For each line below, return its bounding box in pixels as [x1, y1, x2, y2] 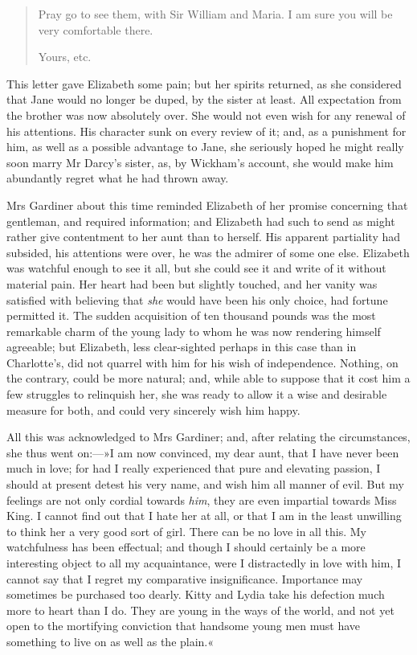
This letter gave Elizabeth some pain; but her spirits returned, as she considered [6, 75, 402, 92]
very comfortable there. [38, 21, 153, 38]
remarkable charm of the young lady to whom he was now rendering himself [6, 322, 381, 339]
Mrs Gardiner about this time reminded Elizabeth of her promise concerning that [6, 196, 408, 213]
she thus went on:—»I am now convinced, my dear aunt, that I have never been [6, 444, 399, 461]
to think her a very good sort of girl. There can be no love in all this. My [6, 522, 366, 539]
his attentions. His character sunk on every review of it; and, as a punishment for [6, 122, 407, 139]
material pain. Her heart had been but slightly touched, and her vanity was [6, 275, 378, 292]
